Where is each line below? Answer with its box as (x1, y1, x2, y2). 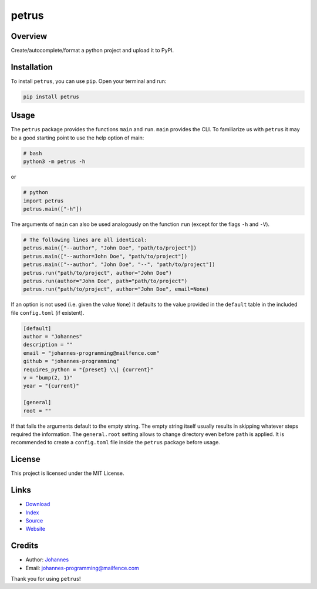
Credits (11, 541, 39, 551)
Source (25, 517, 43, 524)
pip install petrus (23, 93, 79, 100)
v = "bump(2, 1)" (23, 374, 73, 381)
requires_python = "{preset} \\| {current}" (23, 366, 154, 373)
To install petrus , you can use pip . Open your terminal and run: (11, 77, 167, 85)
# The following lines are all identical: (23, 236, 147, 243)
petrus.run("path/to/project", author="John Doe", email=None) (23, 286, 210, 292)
